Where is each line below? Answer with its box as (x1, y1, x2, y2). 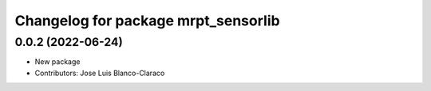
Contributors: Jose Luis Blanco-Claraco (34, 68, 165, 78)
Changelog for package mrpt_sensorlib (14, 12, 280, 29)
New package (34, 57, 81, 66)
